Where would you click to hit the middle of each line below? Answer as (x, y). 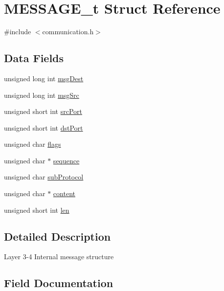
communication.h (68, 32)
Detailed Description (57, 236)
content (64, 193)
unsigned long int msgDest (44, 78)
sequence (66, 160)
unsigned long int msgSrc (42, 95)
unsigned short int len (37, 210)
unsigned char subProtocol (44, 177)
